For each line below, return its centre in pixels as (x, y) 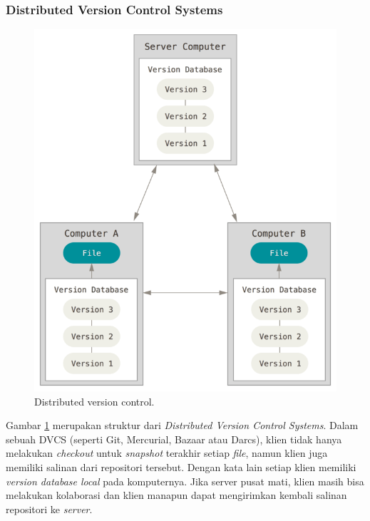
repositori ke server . (49, 509)
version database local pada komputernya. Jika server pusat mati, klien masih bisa (185, 481)
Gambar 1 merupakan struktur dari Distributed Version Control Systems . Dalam (182, 425)
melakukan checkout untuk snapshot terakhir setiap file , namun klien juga (167, 453)
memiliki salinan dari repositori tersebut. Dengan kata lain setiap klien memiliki (181, 466)
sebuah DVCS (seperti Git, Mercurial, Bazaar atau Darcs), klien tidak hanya (174, 439)
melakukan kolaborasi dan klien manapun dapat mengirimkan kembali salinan (176, 495)
